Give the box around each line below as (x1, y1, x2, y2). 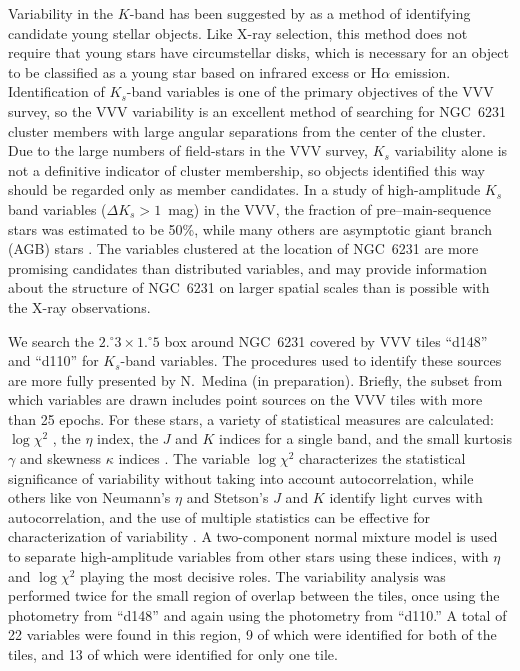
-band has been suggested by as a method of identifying (129, 3, 471, 23)
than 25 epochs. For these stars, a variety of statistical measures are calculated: (8, 408, 494, 429)
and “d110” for (8, 350, 99, 371)
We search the (8, 330, 95, 351)
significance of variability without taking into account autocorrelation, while (8, 467, 474, 488)
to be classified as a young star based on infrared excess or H (8, 61, 382, 82)
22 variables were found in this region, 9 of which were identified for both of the (8, 624, 497, 645)
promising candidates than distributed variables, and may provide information (8, 257, 487, 278)
